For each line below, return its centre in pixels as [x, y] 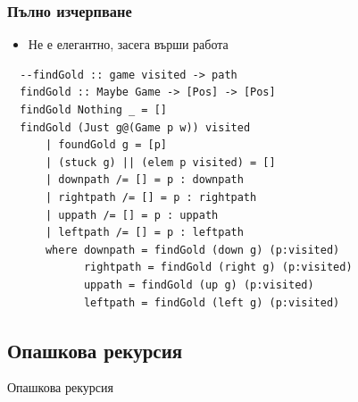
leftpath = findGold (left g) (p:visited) [212, 302]
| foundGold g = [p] [106, 145]
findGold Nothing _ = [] [93, 110]
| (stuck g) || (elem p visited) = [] [160, 162]
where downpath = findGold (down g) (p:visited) [192, 250]
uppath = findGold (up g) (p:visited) [199, 285]
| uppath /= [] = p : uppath [132, 215]
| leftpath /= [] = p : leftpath [144, 233]
